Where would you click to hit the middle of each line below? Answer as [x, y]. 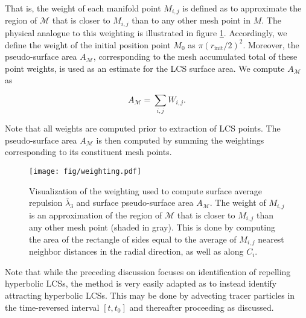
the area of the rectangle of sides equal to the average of [133, 239]
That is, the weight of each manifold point [83, 8]
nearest [271, 239]
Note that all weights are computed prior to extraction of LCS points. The [143, 128]
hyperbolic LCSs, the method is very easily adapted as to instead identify [141, 283]
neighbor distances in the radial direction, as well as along [136, 251]
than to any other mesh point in [191, 20]
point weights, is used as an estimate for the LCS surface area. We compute [145, 68]
